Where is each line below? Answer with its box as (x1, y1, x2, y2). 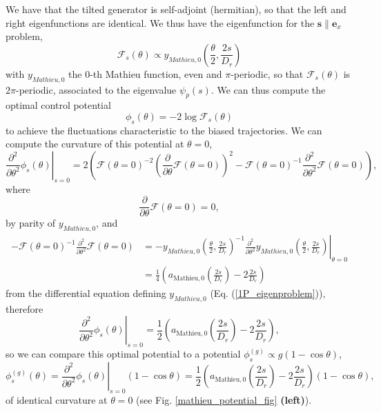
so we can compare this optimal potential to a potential (6, 347, 241, 361)
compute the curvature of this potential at (6, 136, 184, 151)
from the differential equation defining (6, 286, 166, 300)
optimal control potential (6, 98, 111, 112)
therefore (6, 301, 43, 316)
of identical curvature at (6, 392, 108, 406)
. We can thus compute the (211, 82, 326, 96)
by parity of (6, 216, 56, 230)
